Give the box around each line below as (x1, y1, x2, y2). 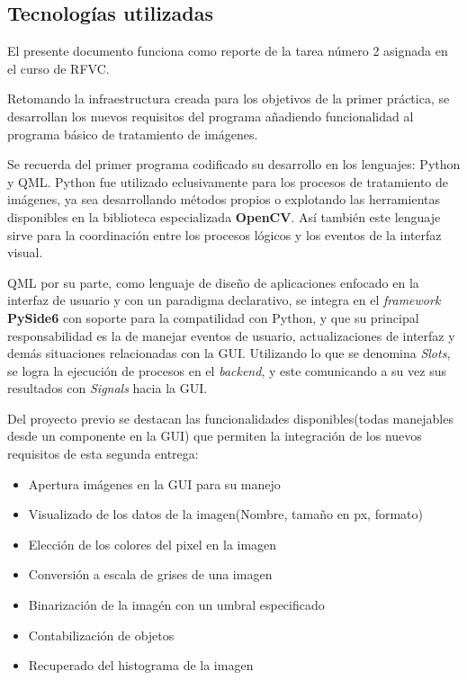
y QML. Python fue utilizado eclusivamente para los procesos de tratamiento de (7, 172, 449, 191)
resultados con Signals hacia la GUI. (7, 379, 208, 398)
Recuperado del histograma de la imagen (28, 656, 254, 675)
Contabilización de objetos (28, 625, 175, 644)
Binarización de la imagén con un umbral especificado (28, 595, 325, 614)
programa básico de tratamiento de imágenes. (7, 124, 258, 143)
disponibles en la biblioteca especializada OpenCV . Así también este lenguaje (7, 207, 441, 226)
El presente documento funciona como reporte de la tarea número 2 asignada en (7, 41, 448, 60)
